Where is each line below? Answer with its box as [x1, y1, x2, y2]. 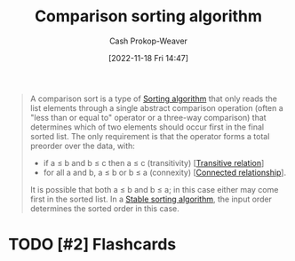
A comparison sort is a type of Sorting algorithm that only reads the [29, 93, 277, 104]
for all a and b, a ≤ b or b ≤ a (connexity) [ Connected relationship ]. [43, 167, 286, 178]
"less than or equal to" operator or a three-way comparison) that [29, 112, 267, 123]
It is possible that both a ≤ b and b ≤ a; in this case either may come [29, 184, 279, 194]
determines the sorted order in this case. [29, 202, 179, 214]
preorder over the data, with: [29, 140, 135, 151]
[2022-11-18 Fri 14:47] [108, 52, 188, 63]
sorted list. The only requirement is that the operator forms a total [29, 130, 270, 141]
